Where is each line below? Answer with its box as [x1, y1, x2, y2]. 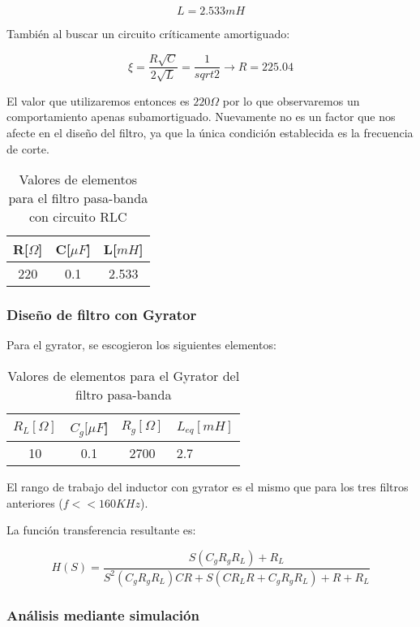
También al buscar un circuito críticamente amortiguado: [6, 25, 290, 41]
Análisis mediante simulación [6, 604, 199, 625]
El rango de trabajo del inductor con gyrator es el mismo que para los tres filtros [6, 478, 409, 495]
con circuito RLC [29, 207, 127, 227]
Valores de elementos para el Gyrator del [7, 366, 240, 386]
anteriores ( [6, 494, 63, 511]
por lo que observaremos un [222, 92, 360, 109]
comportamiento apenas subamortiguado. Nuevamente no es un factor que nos [6, 108, 396, 125]
